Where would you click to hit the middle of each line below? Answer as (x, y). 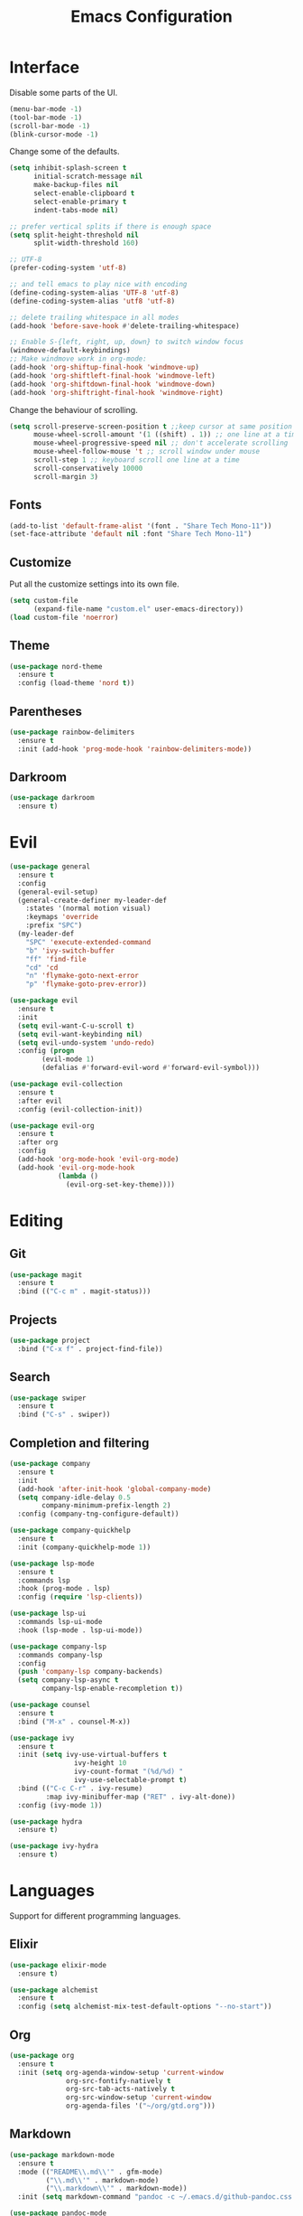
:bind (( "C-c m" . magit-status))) (84, 1291)
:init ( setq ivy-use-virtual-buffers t (92, 1755)
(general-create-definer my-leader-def (92, 900)
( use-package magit (46, 1275)
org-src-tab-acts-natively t (121, 2089)
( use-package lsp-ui (48, 1614)
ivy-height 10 (100, 1763)
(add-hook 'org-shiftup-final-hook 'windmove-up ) (105, 368)
